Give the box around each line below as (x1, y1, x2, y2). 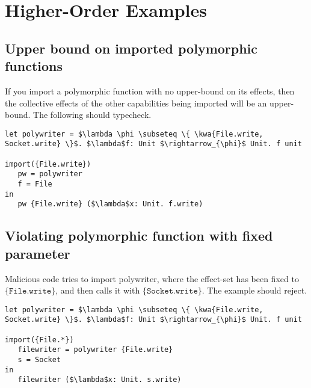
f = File (17, 180, 52, 189)
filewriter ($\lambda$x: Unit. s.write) (17, 375, 182, 384)
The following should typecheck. (33, 108, 152, 121)
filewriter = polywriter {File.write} (17, 345, 173, 354)
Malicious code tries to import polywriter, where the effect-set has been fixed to (5, 272, 299, 285)
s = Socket (17, 356, 61, 365)
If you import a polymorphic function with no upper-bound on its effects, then (5, 84, 295, 97)
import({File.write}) (5, 159, 91, 168)
